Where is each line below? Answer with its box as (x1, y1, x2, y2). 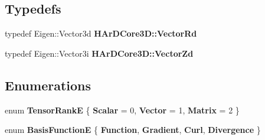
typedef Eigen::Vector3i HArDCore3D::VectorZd (5, 47, 194, 59)
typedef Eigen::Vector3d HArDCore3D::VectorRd (5, 27, 197, 40)
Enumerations (5, 76, 91, 94)
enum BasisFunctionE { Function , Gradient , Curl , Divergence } (5, 123, 261, 136)
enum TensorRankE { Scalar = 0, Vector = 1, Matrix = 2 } (5, 103, 240, 116)
